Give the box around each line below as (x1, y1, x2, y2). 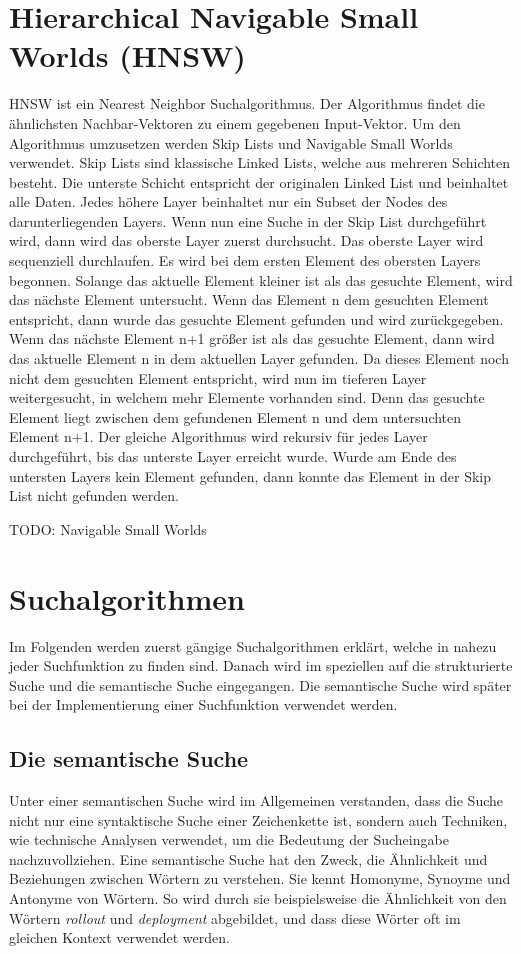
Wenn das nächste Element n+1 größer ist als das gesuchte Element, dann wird (9, 328, 495, 349)
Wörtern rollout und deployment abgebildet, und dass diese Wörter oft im (9, 907, 461, 928)
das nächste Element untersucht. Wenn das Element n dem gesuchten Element (9, 289, 489, 310)
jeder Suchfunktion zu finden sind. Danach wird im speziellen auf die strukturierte (9, 655, 513, 676)
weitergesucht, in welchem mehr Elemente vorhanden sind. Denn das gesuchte (9, 387, 485, 408)
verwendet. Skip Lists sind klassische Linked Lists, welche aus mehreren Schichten (9, 152, 511, 173)
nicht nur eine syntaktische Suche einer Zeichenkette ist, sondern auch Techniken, (9, 809, 508, 830)
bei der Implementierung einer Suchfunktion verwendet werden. (9, 694, 398, 715)
